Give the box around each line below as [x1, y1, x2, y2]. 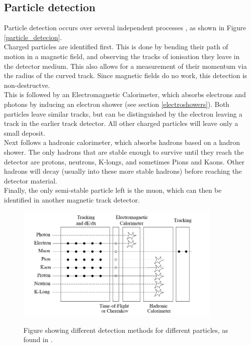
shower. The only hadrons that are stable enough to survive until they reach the [4, 146, 244, 157]
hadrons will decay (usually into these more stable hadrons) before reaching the [4, 166, 242, 176]
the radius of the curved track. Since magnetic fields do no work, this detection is [4, 70, 247, 81]
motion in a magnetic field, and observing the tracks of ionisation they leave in [4, 51, 240, 61]
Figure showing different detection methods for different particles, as [23, 325, 229, 335]
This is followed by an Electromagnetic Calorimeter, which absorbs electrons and [4, 89, 246, 100]
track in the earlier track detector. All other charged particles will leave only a [4, 118, 238, 128]
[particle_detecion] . [4, 32, 62, 42]
